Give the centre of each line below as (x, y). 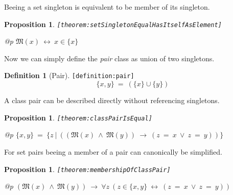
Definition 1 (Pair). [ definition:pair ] (69, 75)
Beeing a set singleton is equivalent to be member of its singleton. (107, 7)
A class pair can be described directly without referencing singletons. (112, 100)
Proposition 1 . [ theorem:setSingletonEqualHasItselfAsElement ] (113, 24)
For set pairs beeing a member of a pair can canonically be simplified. (113, 151)
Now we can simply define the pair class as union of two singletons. (109, 58)
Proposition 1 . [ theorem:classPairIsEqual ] (78, 117)
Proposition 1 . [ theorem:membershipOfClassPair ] (87, 169)
